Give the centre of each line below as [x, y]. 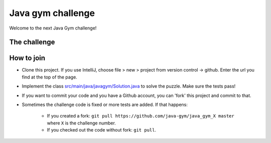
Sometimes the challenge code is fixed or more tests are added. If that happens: [105, 104]
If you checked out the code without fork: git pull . [102, 130]
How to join [27, 58]
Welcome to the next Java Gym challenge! [53, 28]
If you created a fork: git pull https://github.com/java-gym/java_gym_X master [141, 116]
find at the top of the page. [49, 77]
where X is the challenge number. [82, 123]
